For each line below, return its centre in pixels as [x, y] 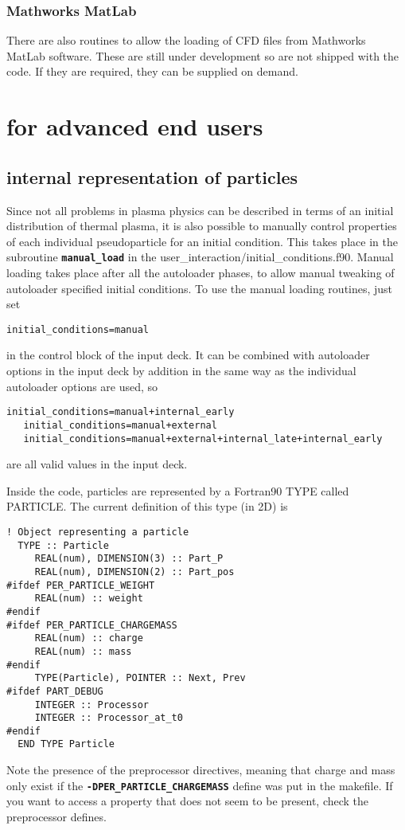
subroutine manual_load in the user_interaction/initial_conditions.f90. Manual [200, 257]
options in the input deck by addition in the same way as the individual [181, 371]
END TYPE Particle [66, 744]
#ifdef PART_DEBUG [55, 691]
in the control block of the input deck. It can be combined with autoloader [188, 355]
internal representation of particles [152, 176]
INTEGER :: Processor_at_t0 [109, 718]
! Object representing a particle [98, 532]
